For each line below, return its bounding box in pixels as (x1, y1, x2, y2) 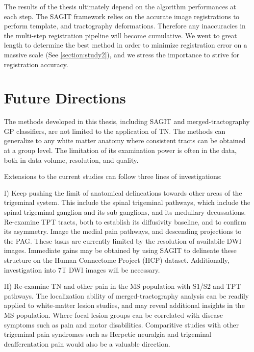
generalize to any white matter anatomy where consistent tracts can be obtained (4, 135, 246, 146)
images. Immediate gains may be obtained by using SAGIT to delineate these (4, 245, 237, 255)
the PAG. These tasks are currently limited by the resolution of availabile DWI (4, 235, 242, 246)
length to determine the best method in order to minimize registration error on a (4, 40, 247, 50)
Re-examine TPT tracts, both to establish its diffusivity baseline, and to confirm (4, 216, 247, 226)
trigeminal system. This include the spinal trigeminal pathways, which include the (4, 197, 251, 207)
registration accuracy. (4, 59, 68, 69)
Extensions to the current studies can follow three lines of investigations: (4, 171, 222, 181)
